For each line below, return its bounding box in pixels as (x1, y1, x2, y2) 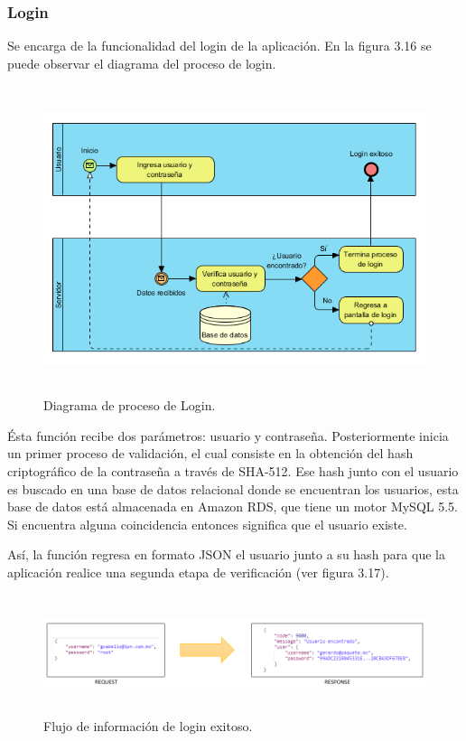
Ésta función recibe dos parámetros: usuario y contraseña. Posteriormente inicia (7, 426, 449, 445)
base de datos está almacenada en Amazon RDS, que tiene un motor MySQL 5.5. (7, 497, 458, 516)
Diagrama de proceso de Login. (43, 396, 216, 415)
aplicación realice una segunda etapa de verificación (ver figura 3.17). (7, 562, 389, 581)
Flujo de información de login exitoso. (43, 717, 253, 736)
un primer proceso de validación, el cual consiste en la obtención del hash (7, 444, 414, 463)
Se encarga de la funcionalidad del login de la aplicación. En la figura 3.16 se (7, 36, 432, 55)
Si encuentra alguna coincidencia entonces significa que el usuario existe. (7, 514, 407, 533)
